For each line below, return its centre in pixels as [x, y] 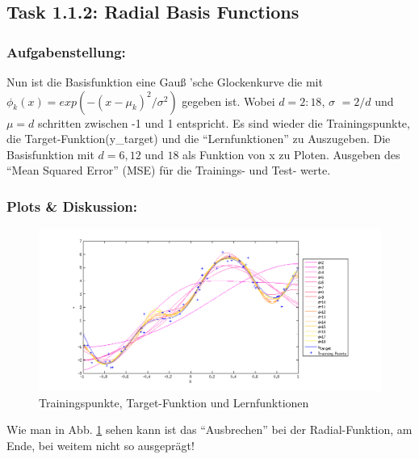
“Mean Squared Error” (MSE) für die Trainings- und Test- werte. [169, 170]
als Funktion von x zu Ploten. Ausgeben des [291, 154]
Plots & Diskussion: [72, 206]
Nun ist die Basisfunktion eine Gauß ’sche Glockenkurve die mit [165, 82]
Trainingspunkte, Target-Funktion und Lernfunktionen [174, 402]
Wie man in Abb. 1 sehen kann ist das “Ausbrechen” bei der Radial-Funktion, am [209, 430]
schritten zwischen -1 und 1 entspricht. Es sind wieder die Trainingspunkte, [224, 122]
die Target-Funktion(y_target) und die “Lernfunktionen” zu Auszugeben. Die [199, 139]
